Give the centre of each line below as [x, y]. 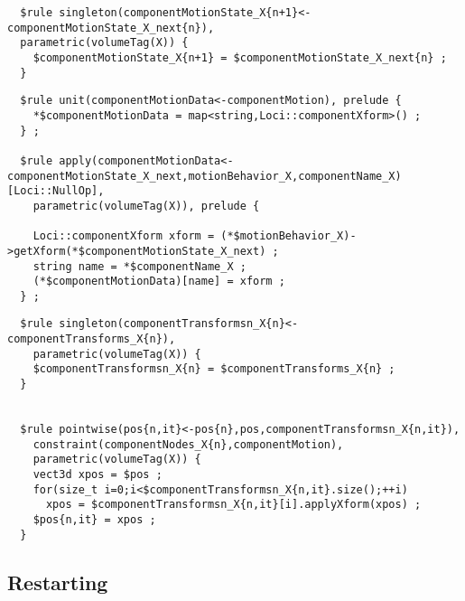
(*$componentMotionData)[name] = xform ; [159, 282]
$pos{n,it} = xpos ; [94, 520]
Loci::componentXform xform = [124, 236]
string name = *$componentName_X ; [139, 266]
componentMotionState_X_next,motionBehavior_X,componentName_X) [205, 176]
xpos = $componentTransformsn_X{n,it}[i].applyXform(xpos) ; [233, 505]
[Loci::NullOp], [56, 191]
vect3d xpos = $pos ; [98, 475]
